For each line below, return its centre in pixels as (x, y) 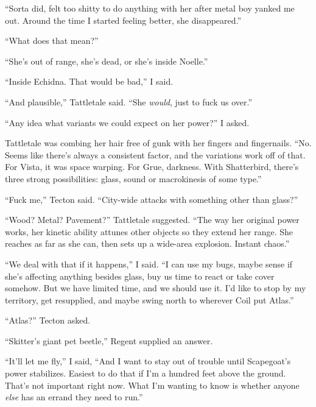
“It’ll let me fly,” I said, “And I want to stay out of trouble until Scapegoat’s (148, 361)
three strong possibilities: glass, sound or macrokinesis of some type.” (133, 178)
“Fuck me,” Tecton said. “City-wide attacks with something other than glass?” (152, 199)
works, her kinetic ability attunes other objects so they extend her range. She (149, 231)
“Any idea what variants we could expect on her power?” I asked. (127, 122)
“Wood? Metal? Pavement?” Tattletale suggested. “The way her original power (152, 220)
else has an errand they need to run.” (74, 397)
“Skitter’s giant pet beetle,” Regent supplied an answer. (109, 340)
